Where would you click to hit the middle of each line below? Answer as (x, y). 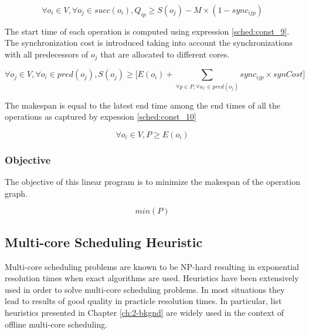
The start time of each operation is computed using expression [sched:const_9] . (147, 31)
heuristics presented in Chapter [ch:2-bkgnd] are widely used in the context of (145, 312)
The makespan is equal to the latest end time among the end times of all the (143, 105)
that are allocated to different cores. (165, 54)
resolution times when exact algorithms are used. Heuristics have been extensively (152, 278)
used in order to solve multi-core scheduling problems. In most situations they (145, 289)
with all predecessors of (47, 54)
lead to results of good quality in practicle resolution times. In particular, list (143, 301)
